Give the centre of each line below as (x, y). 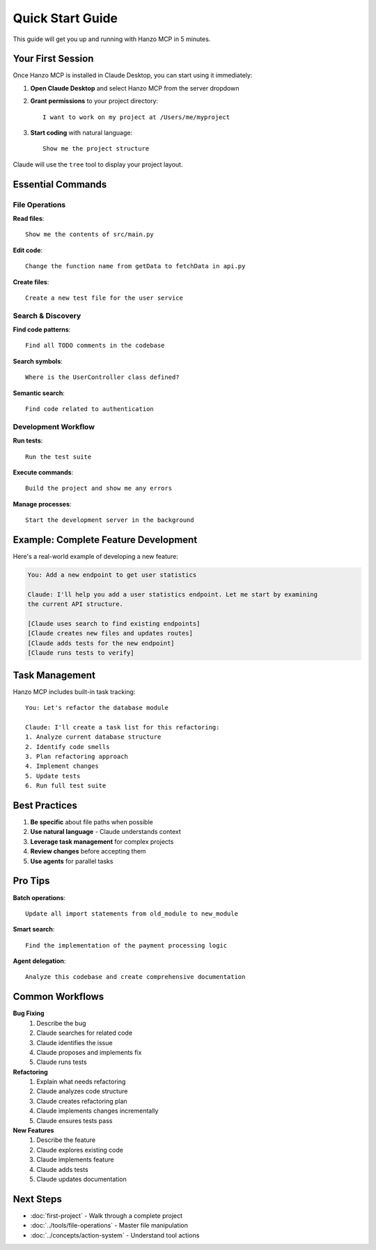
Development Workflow (54, 426)
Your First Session (53, 59)
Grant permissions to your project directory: (94, 101)
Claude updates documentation (81, 1179)
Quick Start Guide (65, 18)
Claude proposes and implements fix (89, 1052)
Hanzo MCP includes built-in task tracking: (74, 692)
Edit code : (28, 250)
